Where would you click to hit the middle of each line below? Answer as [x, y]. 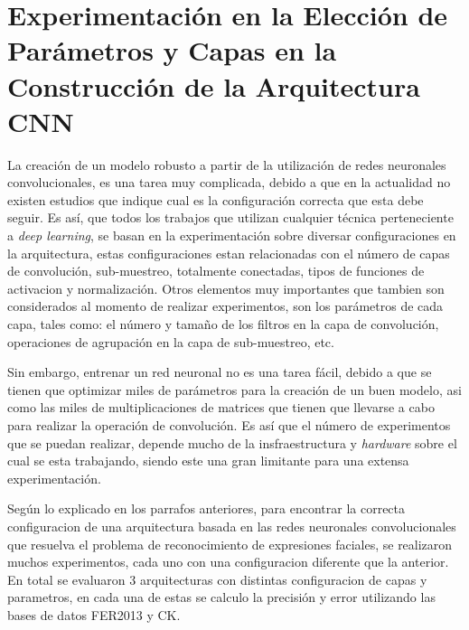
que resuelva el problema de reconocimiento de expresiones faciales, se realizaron [230, 544]
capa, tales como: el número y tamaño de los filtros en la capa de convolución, [223, 324]
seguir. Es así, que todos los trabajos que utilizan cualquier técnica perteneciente [230, 217]
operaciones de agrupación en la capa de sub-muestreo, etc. [171, 341]
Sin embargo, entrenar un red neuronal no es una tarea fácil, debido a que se [220, 372]
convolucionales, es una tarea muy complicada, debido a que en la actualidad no [229, 182]
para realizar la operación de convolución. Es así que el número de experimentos [229, 425]
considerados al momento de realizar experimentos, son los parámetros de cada [225, 306]
